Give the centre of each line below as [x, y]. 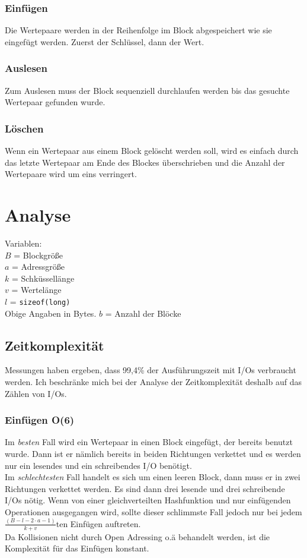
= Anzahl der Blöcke [143, 313]
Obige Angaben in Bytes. [51, 313]
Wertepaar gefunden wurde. [55, 102]
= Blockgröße [38, 255]
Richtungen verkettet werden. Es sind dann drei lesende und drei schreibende [145, 488]
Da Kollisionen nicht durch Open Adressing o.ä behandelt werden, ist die [137, 536]
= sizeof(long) [40, 301]
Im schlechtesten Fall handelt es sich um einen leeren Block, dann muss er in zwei [153, 477]
